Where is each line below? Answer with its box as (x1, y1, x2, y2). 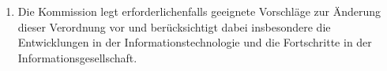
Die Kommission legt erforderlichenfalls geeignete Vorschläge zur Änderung (17, 3, 381, 19)
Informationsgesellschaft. (17, 49, 137, 65)
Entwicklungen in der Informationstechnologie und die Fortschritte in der (17, 34, 372, 50)
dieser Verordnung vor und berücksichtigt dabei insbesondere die (17, 18, 331, 35)
